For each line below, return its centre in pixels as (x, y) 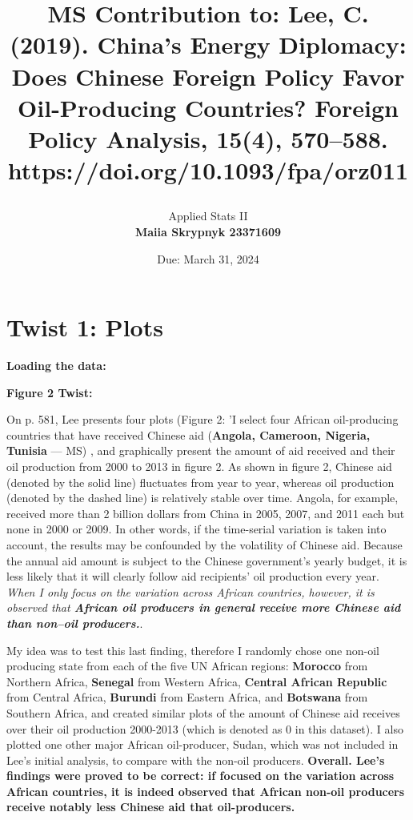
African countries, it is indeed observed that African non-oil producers (206, 791)
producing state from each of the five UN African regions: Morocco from (187, 666)
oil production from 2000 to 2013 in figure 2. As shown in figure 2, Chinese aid (199, 466)
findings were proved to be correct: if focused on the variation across (200, 776)
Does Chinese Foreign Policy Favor (208, 76)
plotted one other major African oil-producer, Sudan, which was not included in (202, 744)
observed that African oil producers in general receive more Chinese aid (204, 607)
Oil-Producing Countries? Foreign (208, 107)
